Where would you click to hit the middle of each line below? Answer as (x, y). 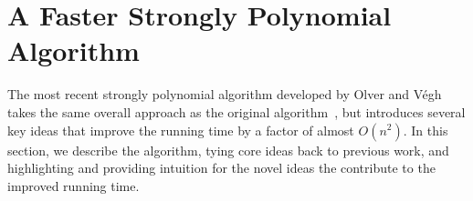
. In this (426, 130)
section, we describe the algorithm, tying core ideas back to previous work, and (228, 150)
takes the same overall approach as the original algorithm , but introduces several (236, 111)
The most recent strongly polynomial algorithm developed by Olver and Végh (225, 94)
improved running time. (74, 185)
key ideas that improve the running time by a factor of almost (181, 130)
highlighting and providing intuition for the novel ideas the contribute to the (221, 168)
